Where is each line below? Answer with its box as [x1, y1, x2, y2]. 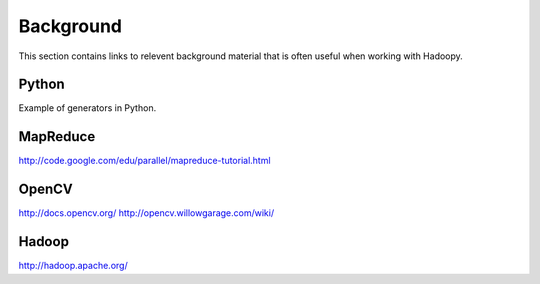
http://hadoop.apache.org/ [18, 260, 129, 272]
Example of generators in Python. [18, 102, 157, 114]
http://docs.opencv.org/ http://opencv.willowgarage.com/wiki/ [18, 207, 275, 219]
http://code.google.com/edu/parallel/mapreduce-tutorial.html [18, 155, 271, 167]
